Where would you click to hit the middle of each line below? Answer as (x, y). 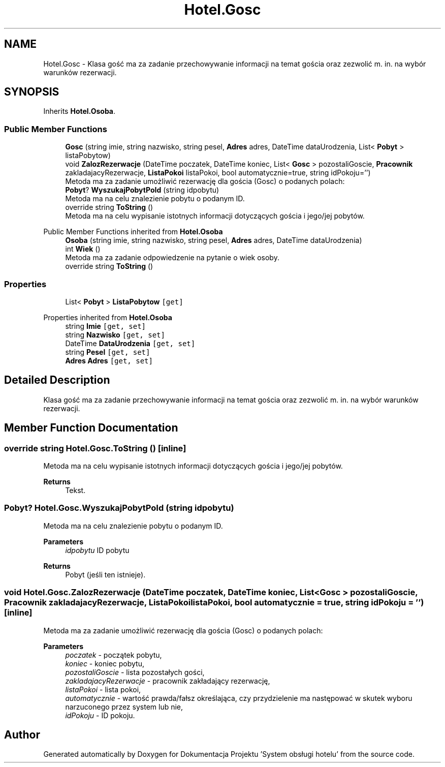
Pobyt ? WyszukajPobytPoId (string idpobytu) (142, 190)
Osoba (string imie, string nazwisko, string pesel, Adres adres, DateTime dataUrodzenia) (214, 240)
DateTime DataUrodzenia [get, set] (130, 343)
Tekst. (75, 490)
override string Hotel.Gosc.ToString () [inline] (95, 448)
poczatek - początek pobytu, (114, 655)
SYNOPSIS (32, 92)
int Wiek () (83, 249)
